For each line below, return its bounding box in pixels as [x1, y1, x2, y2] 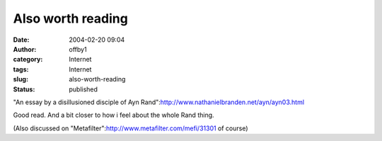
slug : [13, 75, 28, 84]
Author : [13, 45, 37, 53]
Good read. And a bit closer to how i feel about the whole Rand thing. [13, 111, 215, 120]
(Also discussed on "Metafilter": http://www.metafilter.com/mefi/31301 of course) [13, 124, 248, 132]
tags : [13, 64, 29, 74]
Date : [13, 35, 30, 44]
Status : [13, 85, 35, 94]
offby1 [69, 45, 88, 53]
